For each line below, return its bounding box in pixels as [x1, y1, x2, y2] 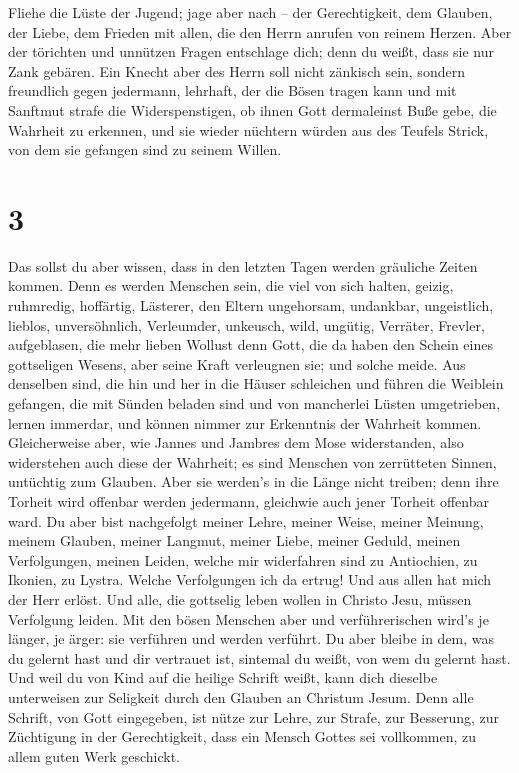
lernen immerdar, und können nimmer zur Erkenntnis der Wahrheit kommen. [8, 412, 482, 433]
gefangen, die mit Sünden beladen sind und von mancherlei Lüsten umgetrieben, [8, 393, 501, 414]
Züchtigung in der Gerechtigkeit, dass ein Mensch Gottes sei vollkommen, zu [8, 726, 477, 747]
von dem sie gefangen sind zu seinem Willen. [8, 139, 282, 160]
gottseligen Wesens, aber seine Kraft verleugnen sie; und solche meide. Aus [8, 353, 466, 374]
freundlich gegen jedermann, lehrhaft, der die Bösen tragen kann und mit [8, 80, 457, 101]
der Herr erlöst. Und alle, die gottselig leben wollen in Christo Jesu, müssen [8, 588, 472, 609]
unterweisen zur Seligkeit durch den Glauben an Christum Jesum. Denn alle [8, 686, 474, 707]
